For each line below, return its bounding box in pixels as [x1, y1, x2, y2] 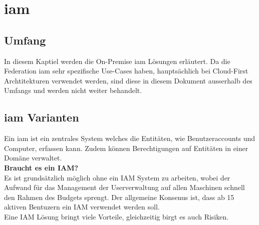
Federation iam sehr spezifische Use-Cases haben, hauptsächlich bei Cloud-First [4, 65, 248, 76]
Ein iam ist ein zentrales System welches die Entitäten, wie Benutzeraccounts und [4, 133, 255, 143]
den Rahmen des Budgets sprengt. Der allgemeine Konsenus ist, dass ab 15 [4, 191, 234, 202]
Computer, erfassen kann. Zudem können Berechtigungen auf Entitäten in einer [4, 142, 248, 153]
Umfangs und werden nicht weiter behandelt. [4, 85, 142, 95]
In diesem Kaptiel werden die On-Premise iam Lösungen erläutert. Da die [4, 55, 230, 66]
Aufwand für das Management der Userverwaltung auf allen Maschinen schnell [4, 182, 245, 192]
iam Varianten [4, 109, 79, 125]
